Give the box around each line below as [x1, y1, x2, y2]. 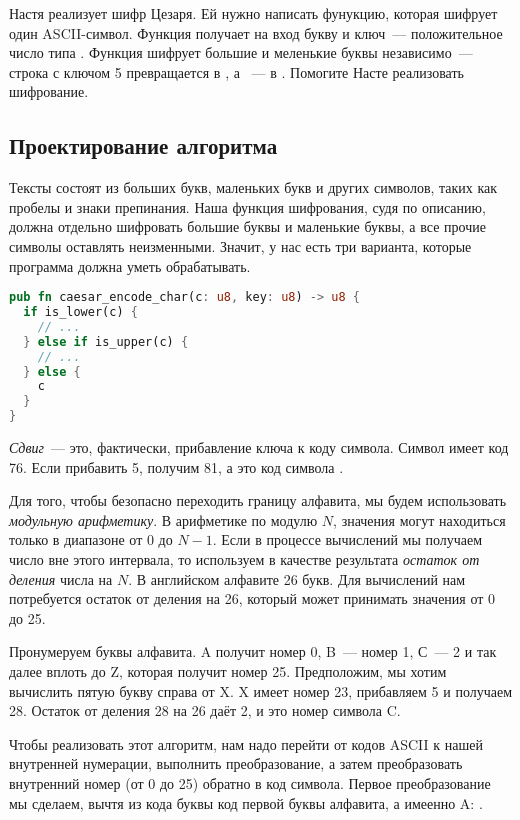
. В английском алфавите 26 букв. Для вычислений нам [128, 568, 466, 589]
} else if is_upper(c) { [23, 334, 189, 349]
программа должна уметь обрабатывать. [9, 255, 251, 276]
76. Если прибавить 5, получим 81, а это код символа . [9, 456, 344, 477]
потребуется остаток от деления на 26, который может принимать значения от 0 [9, 588, 496, 609]
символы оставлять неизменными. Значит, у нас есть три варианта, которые [9, 235, 472, 256]
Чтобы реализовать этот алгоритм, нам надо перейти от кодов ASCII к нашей [9, 733, 483, 754]
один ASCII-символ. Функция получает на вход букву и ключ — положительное [9, 22, 503, 43]
